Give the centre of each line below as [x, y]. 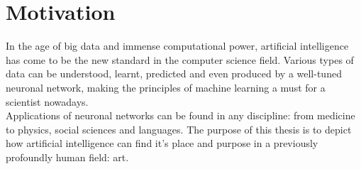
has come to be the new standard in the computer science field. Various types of [180, 59]
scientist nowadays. [47, 101]
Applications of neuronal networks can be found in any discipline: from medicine [180, 115]
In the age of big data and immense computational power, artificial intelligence [177, 46]
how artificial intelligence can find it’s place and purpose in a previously [162, 143]
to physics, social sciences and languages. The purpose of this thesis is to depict [179, 129]
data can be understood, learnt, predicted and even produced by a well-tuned [174, 73]
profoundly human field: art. [67, 157]
